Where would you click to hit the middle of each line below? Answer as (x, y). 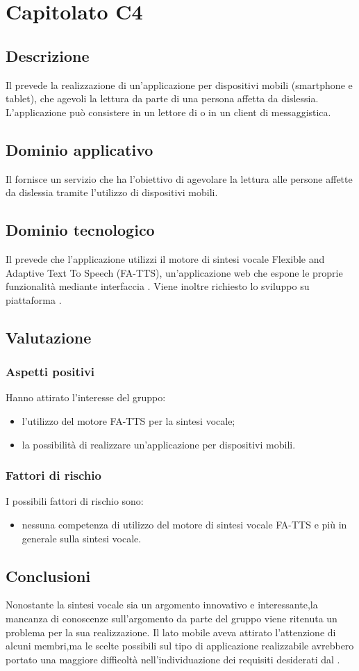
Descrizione (48, 55)
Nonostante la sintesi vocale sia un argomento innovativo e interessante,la (162, 605)
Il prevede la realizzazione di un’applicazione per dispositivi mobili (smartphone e (179, 84)
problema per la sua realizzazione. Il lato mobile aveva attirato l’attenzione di (171, 632)
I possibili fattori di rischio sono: (75, 501)
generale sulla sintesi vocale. (82, 538)
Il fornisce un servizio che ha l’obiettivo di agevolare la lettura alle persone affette (179, 178)
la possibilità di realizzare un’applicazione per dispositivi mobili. (159, 444)
